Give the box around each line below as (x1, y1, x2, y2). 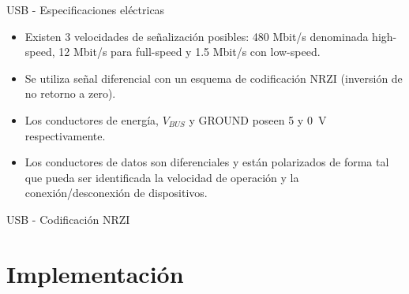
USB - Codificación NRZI (6, 210, 130, 227)
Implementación (6, 257, 184, 289)
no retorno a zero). (24, 85, 116, 102)
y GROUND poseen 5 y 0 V (189, 111, 327, 128)
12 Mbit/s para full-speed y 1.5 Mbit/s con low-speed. (58, 43, 321, 60)
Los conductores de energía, (24, 111, 159, 128)
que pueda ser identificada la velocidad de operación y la (24, 169, 299, 185)
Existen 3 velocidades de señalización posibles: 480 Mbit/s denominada (24, 28, 369, 44)
